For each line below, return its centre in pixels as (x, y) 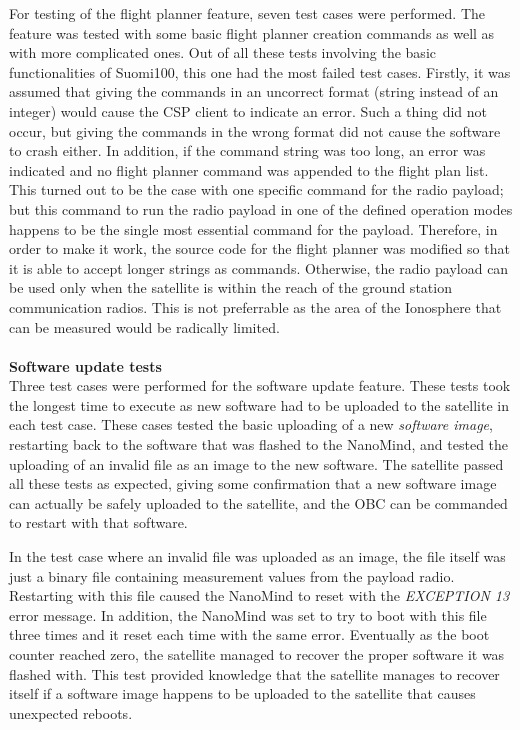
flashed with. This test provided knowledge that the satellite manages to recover (254, 673)
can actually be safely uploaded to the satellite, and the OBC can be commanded (258, 502)
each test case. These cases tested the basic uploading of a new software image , (251, 424)
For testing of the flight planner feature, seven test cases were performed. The (247, 13)
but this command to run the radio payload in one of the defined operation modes (261, 208)
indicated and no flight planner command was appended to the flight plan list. (249, 169)
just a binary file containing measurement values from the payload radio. (232, 575)
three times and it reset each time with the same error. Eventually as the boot (249, 634)
